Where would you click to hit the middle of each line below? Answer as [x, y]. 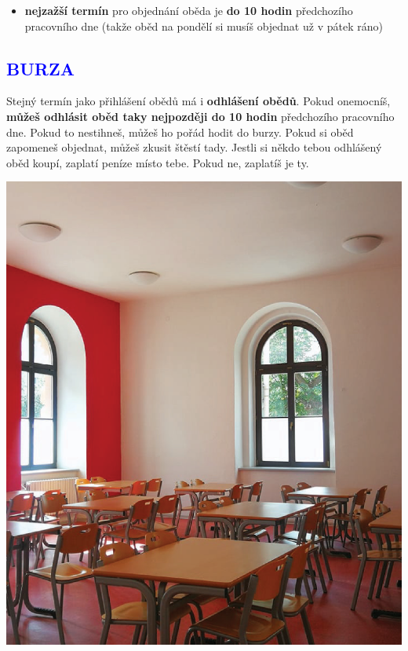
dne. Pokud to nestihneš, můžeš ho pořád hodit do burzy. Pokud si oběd [180, 132]
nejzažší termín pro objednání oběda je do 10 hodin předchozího [189, 10]
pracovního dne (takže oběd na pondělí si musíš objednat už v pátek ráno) [204, 26]
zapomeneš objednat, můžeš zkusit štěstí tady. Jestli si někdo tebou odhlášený [194, 147]
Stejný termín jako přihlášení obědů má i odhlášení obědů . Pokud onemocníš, [199, 101]
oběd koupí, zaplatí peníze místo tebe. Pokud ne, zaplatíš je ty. [158, 162]
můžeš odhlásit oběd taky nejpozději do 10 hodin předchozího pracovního [200, 116]
